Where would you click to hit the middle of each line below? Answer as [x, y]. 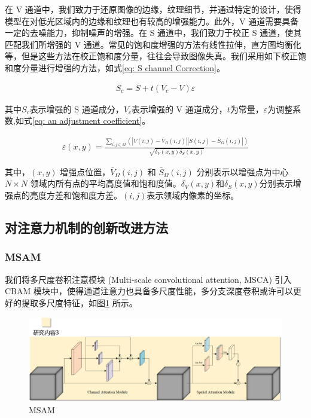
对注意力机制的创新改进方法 [86, 227]
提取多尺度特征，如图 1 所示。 [79, 302]
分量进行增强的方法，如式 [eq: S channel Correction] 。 [123, 67]
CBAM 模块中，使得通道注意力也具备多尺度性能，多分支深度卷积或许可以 [149, 291]
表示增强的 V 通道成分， [179, 109]
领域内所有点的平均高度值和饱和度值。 [106, 183]
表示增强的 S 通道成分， [77, 109]
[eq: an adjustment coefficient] [87, 120]
